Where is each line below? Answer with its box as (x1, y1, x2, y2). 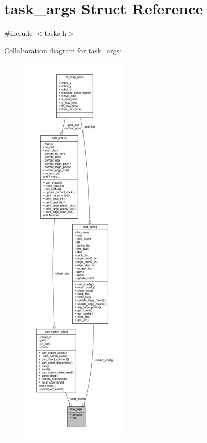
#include (4, 28, 33, 38)
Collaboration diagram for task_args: (4, 45, 122, 55)
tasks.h (44, 28, 67, 38)
